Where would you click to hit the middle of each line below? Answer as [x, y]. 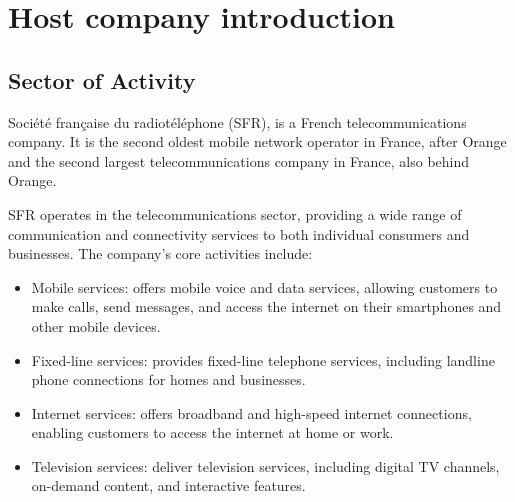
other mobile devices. [96, 325]
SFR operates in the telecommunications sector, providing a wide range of [235, 213]
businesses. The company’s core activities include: [160, 253]
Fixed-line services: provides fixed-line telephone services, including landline [263, 359]
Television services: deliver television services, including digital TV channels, [265, 465]
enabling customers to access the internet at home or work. [212, 432]
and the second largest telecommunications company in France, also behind [239, 160]
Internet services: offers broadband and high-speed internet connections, [251, 412]
